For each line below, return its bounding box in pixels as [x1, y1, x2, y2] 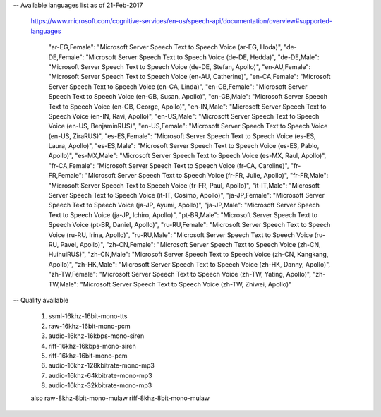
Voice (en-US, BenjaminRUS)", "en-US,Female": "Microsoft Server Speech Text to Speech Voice [48, 122, 328, 131]
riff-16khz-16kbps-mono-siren [48, 342, 137, 350]
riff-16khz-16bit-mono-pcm [48, 351, 128, 360]
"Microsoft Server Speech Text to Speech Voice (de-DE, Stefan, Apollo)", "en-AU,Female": [48, 62, 310, 71]
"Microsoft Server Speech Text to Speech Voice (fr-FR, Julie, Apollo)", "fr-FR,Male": [85, 171, 329, 180]
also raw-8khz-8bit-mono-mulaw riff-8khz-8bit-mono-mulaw [30, 394, 210, 402]
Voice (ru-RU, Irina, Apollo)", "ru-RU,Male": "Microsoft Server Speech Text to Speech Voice [48, 230, 313, 239]
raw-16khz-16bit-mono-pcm [48, 322, 131, 330]
